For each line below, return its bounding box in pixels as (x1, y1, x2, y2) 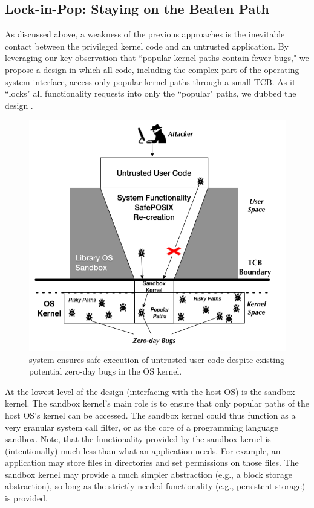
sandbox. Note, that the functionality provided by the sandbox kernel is (5, 432, 271, 445)
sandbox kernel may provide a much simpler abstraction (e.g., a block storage (5, 468, 292, 480)
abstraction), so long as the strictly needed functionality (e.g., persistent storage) (5, 480, 306, 492)
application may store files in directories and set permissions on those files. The (5, 456, 299, 469)
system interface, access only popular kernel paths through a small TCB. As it (5, 75, 296, 88)
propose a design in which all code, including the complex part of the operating (5, 63, 299, 76)
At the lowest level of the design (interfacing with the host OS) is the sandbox (5, 385, 295, 397)
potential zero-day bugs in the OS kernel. (29, 365, 182, 378)
